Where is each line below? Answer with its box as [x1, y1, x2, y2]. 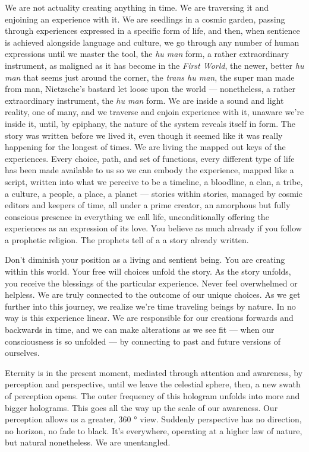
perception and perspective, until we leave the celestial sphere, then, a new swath [5, 378, 301, 390]
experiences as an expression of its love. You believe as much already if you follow [5, 222, 302, 234]
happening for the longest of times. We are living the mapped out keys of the [5, 141, 286, 153]
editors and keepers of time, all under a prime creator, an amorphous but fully [5, 199, 291, 211]
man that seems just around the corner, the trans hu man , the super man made [5, 71, 295, 83]
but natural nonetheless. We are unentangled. [5, 436, 171, 448]
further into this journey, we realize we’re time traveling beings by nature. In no [5, 300, 296, 312]
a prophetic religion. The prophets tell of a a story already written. [5, 233, 249, 246]
